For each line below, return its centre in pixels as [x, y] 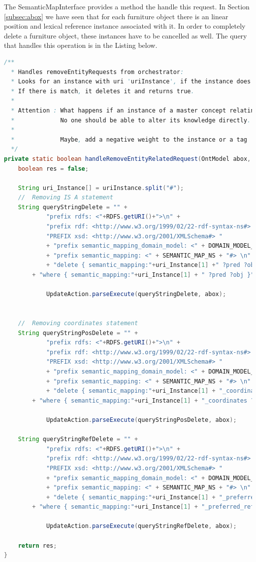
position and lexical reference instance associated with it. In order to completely [125, 26]
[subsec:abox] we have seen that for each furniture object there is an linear [116, 16]
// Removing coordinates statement [78, 323]
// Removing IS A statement [65, 198]
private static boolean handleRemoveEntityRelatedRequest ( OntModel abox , [128, 159]
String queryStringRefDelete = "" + [78, 439]
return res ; [37, 545]
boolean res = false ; [53, 169]
